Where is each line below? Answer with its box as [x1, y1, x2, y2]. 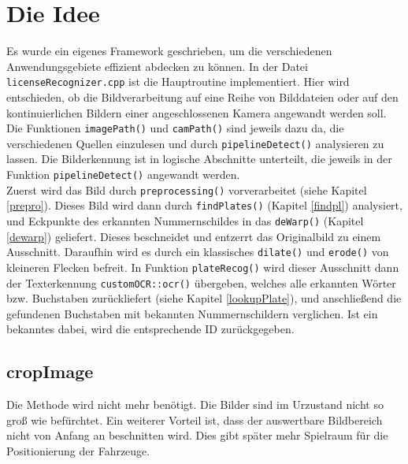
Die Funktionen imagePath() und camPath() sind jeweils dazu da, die [6, 120, 344, 136]
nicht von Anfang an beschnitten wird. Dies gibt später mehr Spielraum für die [6, 427, 388, 444]
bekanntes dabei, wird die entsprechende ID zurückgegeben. [6, 321, 295, 337]
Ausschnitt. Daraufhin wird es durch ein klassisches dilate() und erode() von [6, 243, 389, 260]
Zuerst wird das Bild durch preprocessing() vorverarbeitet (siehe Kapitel [6, 181, 367, 198]
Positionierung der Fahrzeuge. [6, 443, 150, 459]
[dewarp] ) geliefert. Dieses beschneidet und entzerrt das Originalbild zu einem [6, 228, 381, 244]
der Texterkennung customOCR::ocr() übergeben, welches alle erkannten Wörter [6, 274, 396, 291]
